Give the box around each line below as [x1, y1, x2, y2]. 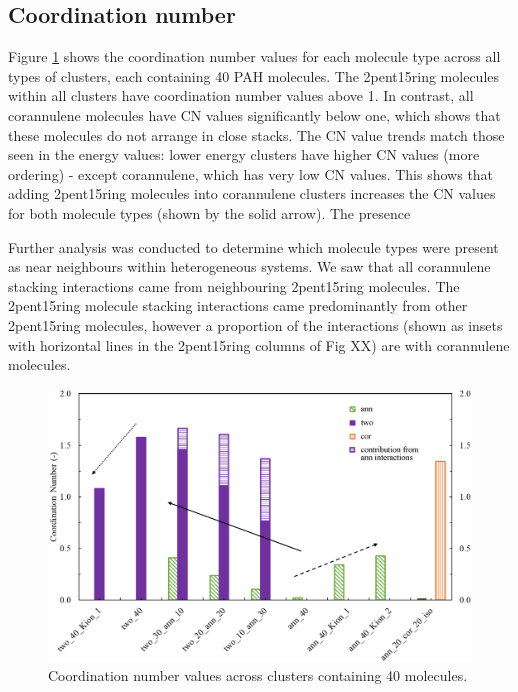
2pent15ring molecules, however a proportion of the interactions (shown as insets [8, 314, 503, 335]
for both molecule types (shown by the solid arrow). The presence [8, 202, 411, 223]
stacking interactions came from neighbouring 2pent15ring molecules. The [8, 275, 460, 296]
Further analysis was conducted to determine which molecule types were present [8, 236, 499, 257]
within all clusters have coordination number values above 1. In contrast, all [8, 85, 474, 106]
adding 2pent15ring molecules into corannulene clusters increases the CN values [8, 183, 496, 204]
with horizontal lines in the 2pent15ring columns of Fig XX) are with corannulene [8, 334, 510, 355]
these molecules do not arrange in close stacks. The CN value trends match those [8, 124, 505, 145]
